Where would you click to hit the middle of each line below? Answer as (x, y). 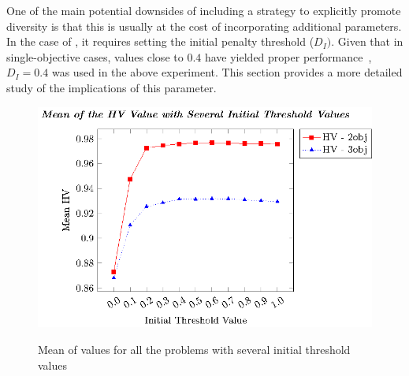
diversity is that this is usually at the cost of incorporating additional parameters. (204, 26)
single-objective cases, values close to (95, 56)
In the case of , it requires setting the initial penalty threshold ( (160, 41)
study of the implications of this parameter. (112, 87)
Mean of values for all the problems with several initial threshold (194, 349)
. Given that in (367, 41)
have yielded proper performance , (288, 56)
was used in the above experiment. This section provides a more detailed (227, 72)
